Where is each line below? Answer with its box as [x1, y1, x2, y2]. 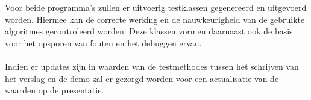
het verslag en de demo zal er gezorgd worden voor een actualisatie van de [5, 72, 279, 84]
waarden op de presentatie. [5, 84, 104, 96]
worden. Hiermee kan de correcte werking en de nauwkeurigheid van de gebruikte [5, 13, 305, 25]
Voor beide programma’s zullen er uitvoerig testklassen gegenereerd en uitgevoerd [5, 1, 307, 14]
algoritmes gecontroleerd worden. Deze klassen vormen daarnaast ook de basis [5, 25, 293, 37]
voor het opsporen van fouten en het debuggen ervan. [5, 36, 202, 49]
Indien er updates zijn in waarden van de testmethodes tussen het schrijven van [5, 60, 299, 73]
